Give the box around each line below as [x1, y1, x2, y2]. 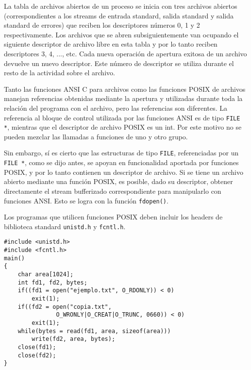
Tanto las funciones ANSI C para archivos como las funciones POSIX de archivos [4, 84, 246, 94]
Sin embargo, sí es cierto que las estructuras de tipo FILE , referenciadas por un [4, 148, 239, 158]
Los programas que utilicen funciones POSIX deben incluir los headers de [4, 212, 223, 222]
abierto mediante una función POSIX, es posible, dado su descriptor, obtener [4, 176, 233, 186]
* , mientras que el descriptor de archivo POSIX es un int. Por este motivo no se [4, 122, 242, 132]
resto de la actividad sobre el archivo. [4, 67, 115, 78]
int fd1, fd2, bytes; [17, 279, 87, 286]
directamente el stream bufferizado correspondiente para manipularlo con [4, 185, 221, 196]
